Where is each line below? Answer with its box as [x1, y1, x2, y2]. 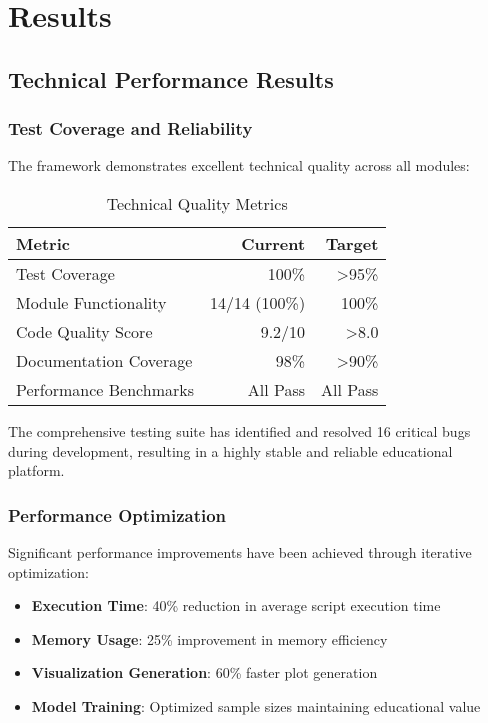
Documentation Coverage [16, 348, 193, 372]
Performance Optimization [8, 502, 227, 527]
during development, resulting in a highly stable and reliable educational [8, 440, 453, 461]
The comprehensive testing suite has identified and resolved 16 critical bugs [8, 420, 471, 441]
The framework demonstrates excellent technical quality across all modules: [8, 155, 470, 176]
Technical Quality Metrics [106, 191, 288, 215]
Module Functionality [16, 290, 167, 314]
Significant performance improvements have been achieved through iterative [8, 541, 472, 562]
